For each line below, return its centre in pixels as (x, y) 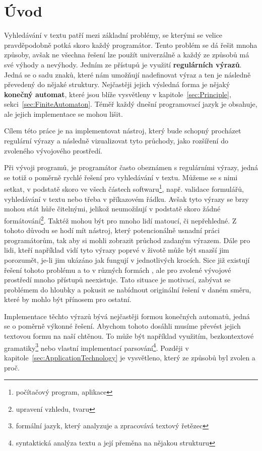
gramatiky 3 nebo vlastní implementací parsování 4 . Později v (96, 347)
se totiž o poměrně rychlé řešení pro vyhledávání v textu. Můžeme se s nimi (121, 177)
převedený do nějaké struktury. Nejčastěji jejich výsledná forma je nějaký (117, 84)
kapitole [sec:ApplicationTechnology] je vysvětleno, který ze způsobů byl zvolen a (130, 357)
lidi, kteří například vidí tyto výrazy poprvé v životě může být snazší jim (117, 250)
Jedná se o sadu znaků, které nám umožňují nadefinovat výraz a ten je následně (127, 74)
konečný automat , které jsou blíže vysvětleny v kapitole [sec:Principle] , (118, 94)
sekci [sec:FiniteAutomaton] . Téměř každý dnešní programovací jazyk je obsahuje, (131, 104)
